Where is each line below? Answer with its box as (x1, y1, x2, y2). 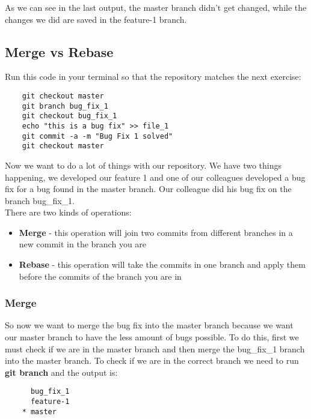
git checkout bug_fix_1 (22, 112, 117, 121)
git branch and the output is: (5, 366, 118, 378)
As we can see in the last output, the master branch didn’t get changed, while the (5, 1, 307, 13)
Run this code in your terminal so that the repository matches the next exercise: (5, 70, 301, 83)
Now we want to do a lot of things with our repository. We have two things (5, 158, 282, 171)
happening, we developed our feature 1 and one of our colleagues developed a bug (5, 170, 306, 183)
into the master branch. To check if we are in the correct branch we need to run (5, 354, 299, 367)
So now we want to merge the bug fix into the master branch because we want (5, 319, 294, 331)
